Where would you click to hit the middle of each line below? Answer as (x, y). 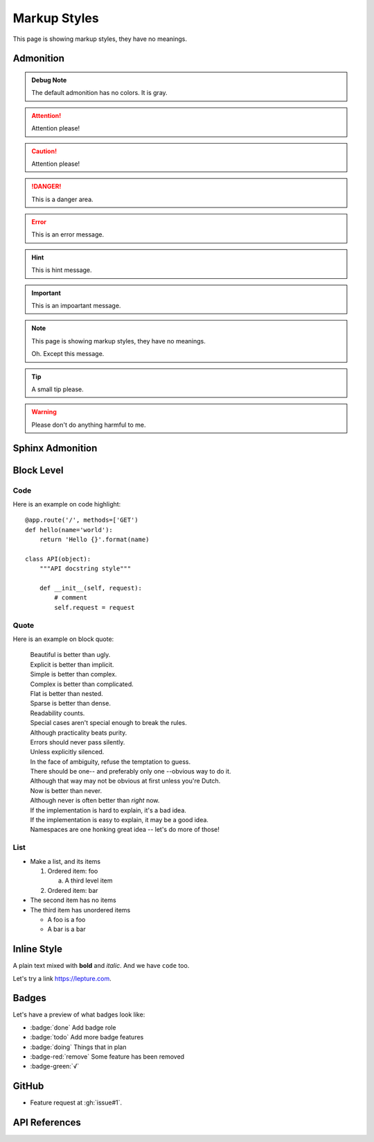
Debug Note (49, 80)
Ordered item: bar (73, 890)
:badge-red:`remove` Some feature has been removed (107, 1057)
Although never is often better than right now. (95, 801)
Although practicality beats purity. (79, 733)
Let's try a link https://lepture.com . (62, 978)
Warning (44, 412)
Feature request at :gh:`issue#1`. (76, 1102)
